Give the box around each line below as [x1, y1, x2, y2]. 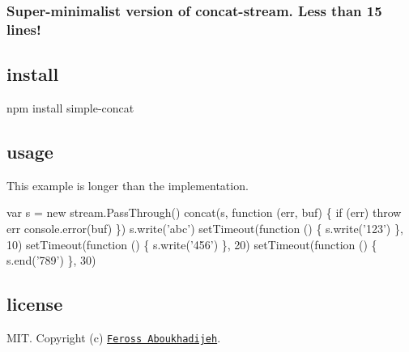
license [6, 291, 63, 316]
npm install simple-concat [6, 99, 134, 116]
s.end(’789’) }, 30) [6, 252, 96, 269]
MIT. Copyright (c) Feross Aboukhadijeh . [6, 329, 221, 346]
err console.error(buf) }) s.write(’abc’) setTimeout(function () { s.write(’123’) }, [6, 219, 403, 236]
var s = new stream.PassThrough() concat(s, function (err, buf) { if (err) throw [6, 204, 402, 221]
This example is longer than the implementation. [6, 176, 249, 193]
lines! [6, 19, 41, 39]
